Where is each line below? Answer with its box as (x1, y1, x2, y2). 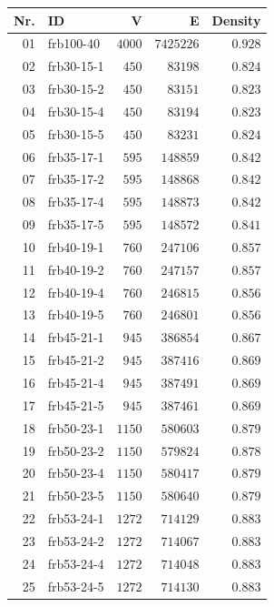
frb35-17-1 (47, 147, 104, 166)
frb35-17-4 (47, 192, 104, 211)
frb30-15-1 (47, 56, 104, 76)
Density (211, 10, 261, 29)
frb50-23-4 (47, 463, 104, 482)
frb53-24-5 (47, 576, 104, 595)
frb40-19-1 (47, 237, 104, 256)
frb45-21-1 (47, 328, 104, 347)
